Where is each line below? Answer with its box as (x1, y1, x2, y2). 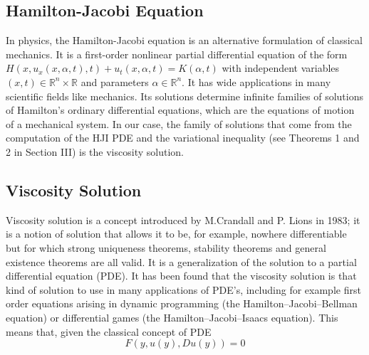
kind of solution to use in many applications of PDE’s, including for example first (6, 282, 361, 297)
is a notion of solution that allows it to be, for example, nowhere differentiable (6, 226, 347, 241)
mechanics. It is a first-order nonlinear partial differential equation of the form (6, 46, 348, 61)
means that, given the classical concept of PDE (6, 324, 212, 339)
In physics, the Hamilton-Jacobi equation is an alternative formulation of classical (6, 33, 363, 48)
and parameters (80, 74, 149, 89)
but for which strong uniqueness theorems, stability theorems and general (6, 240, 326, 255)
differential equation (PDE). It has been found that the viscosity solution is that (6, 268, 357, 283)
